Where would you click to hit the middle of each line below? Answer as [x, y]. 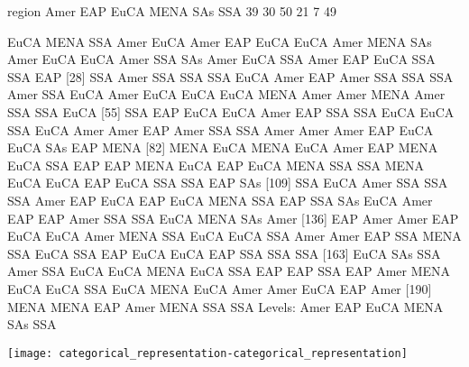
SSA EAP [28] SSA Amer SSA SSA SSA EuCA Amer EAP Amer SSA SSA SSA [230, 76]
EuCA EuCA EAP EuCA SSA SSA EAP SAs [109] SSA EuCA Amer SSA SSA [228, 183]
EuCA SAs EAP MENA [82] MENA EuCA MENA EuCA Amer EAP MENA [223, 147]
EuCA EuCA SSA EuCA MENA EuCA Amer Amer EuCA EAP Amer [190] [220, 288]
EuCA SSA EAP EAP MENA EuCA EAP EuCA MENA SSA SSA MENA [216, 165]
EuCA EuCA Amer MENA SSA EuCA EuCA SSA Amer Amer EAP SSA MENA [234, 236]
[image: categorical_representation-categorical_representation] [207, 353]
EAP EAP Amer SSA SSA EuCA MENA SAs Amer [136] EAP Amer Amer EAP [233, 218]
